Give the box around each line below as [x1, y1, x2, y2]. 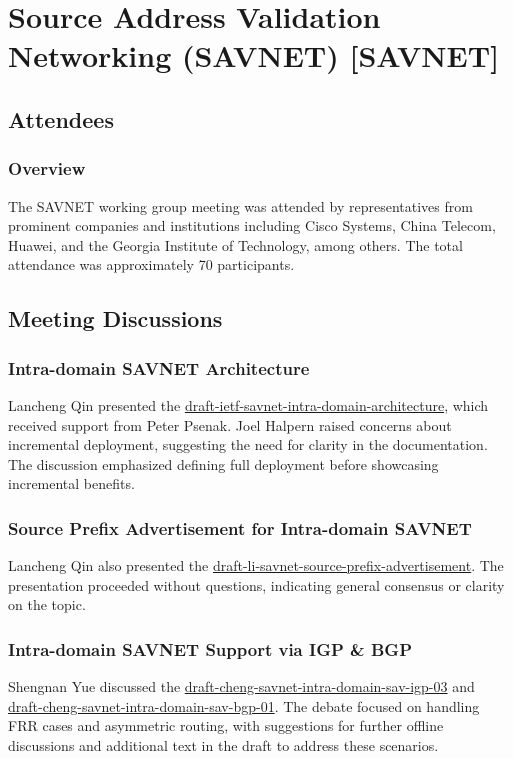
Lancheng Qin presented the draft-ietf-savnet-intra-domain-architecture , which [8, 394, 489, 415]
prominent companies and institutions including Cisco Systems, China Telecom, [8, 215, 496, 236]
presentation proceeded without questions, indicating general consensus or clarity [8, 574, 505, 595]
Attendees [8, 103, 114, 134]
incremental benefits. [8, 473, 135, 494]
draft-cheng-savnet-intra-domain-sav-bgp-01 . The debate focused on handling [8, 695, 480, 716]
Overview [8, 156, 86, 181]
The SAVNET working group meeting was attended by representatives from [8, 195, 473, 216]
